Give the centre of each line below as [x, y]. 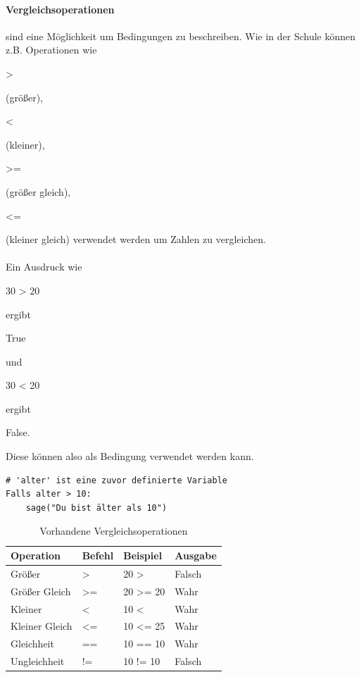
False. [18, 432]
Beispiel [143, 555]
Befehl [98, 555]
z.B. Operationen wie [51, 50]
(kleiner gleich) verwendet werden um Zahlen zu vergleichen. [136, 239]
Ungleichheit [38, 661]
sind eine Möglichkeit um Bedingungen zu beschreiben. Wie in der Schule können [181, 36]
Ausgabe [196, 555]
